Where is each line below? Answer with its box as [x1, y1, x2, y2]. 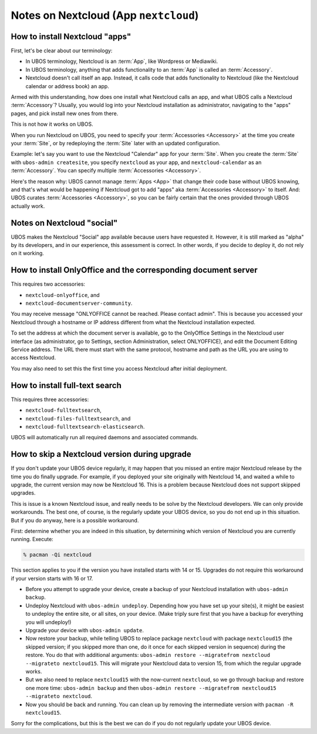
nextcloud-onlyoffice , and [25, 291, 100, 298]
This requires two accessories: [11, 281, 85, 288]
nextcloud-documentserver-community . [25, 300, 133, 307]
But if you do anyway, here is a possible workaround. [11, 516, 139, 523]
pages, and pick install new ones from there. [11, 109, 119, 117]
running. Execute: [11, 536, 54, 543]
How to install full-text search [11, 380, 122, 391]
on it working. [11, 250, 44, 257]
